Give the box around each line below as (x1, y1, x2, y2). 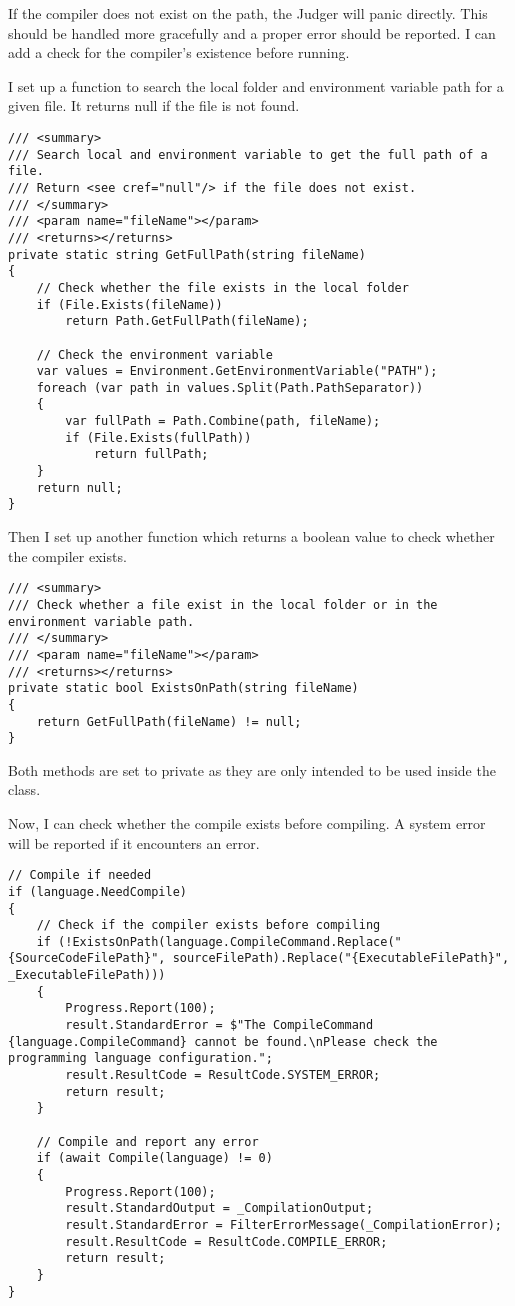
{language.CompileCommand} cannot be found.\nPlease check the (8, 1034, 438, 1049)
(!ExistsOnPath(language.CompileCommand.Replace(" (58, 934, 402, 949)
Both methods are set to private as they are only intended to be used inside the (8, 759, 496, 780)
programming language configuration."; (8, 1051, 273, 1066)
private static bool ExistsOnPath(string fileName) (8, 681, 359, 696)
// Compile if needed (8, 868, 152, 883)
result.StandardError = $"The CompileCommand (65, 1018, 374, 1033)
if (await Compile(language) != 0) (36, 1151, 273, 1166)
